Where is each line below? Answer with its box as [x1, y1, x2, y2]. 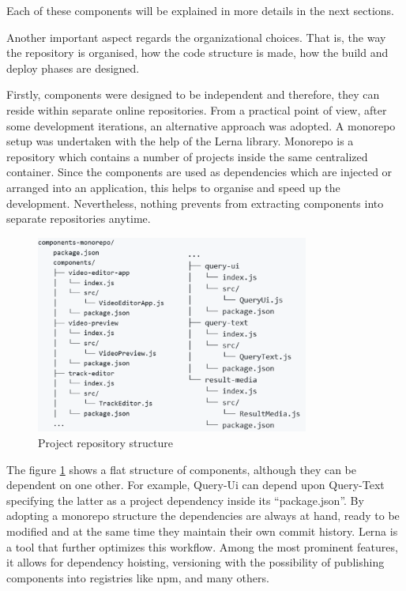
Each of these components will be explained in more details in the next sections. [6, 2, 394, 18]
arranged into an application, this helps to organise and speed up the [6, 179, 340, 195]
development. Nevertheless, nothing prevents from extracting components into [6, 194, 384, 211]
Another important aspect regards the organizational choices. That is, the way [6, 28, 386, 45]
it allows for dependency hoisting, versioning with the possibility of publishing [6, 554, 385, 570]
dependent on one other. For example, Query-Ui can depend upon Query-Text [6, 476, 385, 493]
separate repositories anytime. [6, 210, 151, 227]
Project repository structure [38, 435, 173, 450]
